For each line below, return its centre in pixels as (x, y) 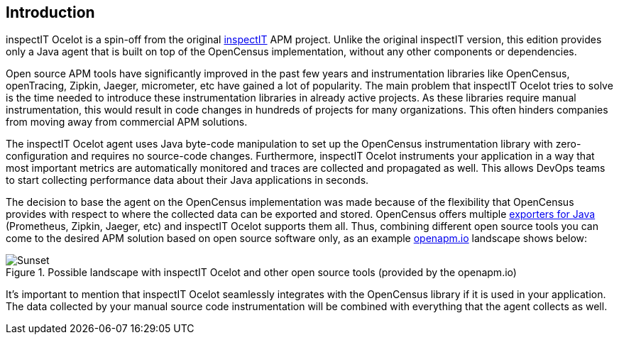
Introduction (50, 12)
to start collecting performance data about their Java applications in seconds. (187, 180)
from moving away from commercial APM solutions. (127, 122)
